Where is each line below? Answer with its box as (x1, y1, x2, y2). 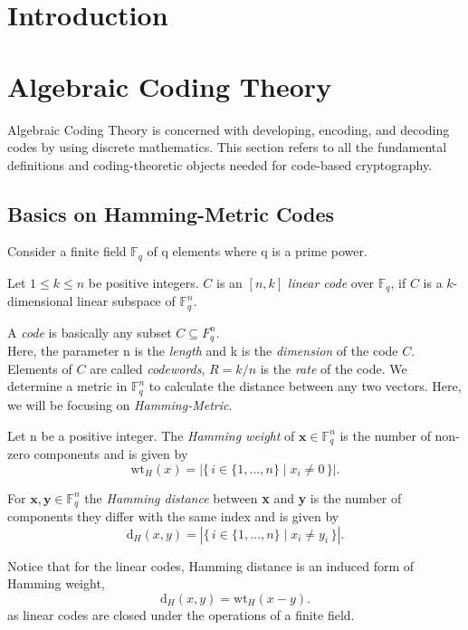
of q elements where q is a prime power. (147, 242, 368, 261)
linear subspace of (77, 291, 176, 310)
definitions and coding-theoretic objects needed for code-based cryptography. (7, 155, 433, 174)
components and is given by (33, 444, 188, 463)
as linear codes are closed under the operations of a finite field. (7, 605, 355, 624)
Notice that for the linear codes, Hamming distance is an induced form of (7, 556, 415, 575)
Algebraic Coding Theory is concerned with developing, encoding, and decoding (7, 119, 450, 138)
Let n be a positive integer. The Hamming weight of (7, 425, 295, 444)
